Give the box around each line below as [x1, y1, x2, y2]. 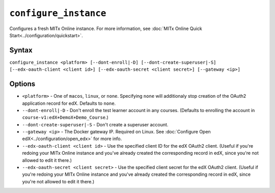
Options [9, 79, 36, 89]
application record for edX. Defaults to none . [22, 100, 116, 106]
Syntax [9, 46, 33, 54]
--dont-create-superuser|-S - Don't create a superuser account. [22, 121, 169, 127]
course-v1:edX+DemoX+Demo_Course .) [22, 115, 109, 121]
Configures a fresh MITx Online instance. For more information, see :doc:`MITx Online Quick [9, 25, 202, 32]
